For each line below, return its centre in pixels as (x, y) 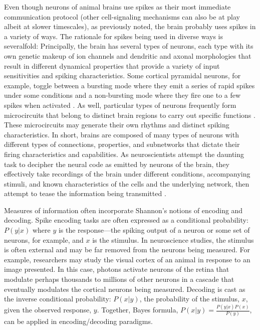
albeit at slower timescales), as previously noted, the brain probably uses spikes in (130, 26)
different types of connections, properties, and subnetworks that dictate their (122, 144)
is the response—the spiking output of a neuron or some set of (154, 230)
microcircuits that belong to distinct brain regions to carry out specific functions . (130, 115)
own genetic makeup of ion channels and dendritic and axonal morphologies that (128, 55)
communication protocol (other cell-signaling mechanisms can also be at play (122, 16)
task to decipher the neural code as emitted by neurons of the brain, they (117, 164)
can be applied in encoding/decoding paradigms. (78, 321)
